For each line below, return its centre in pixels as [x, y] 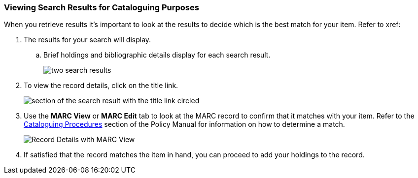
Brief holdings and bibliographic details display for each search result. [157, 55]
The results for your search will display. [87, 40]
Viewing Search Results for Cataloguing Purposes [102, 7]
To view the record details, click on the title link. [101, 86]
